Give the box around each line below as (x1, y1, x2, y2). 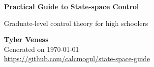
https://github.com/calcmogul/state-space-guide (4, 53, 150, 64)
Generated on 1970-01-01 (4, 44, 79, 54)
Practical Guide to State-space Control (4, 1, 139, 11)
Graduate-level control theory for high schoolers (4, 18, 148, 28)
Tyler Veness (4, 34, 49, 45)
